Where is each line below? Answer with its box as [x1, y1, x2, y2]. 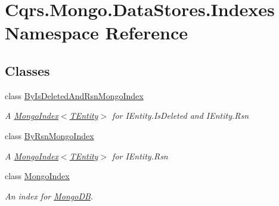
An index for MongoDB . [5, 189, 94, 202]
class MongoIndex [5, 170, 70, 182]
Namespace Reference [5, 20, 188, 45]
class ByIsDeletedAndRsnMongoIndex [5, 89, 144, 102]
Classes [5, 61, 50, 79]
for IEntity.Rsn [112, 149, 168, 162]
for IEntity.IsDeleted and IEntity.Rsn [112, 109, 249, 122]
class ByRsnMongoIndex [5, 129, 94, 142]
